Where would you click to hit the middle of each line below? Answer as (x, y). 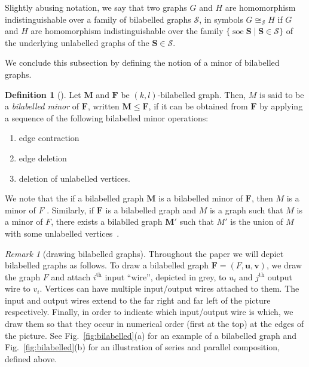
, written (103, 106)
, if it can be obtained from (198, 106)
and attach (71, 276)
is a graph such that (246, 210)
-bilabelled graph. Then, (202, 94)
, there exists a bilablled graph (107, 221)
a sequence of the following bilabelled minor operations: (107, 117)
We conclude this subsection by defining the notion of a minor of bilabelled (142, 62)
